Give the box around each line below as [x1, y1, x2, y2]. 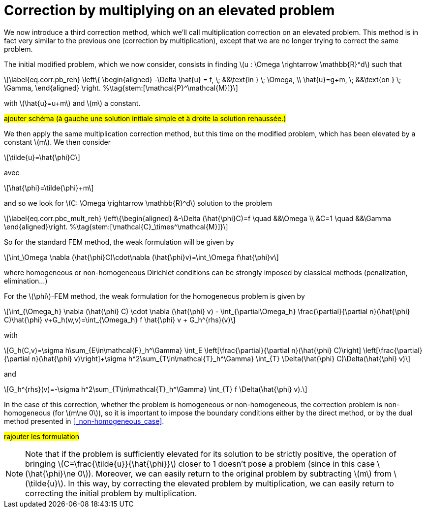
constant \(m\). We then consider [4, 137, 111, 146]
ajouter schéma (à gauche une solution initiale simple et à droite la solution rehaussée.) [4, 114, 286, 123]
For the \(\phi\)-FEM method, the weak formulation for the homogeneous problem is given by [4, 291, 305, 300]
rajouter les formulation [4, 432, 79, 441]
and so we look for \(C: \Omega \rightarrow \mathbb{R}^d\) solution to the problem [4, 198, 273, 207]
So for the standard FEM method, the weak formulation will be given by [4, 237, 234, 246]
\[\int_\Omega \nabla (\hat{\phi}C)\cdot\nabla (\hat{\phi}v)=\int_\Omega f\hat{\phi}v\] [4, 253, 279, 261]
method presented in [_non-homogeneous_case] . [4, 416, 164, 425]
